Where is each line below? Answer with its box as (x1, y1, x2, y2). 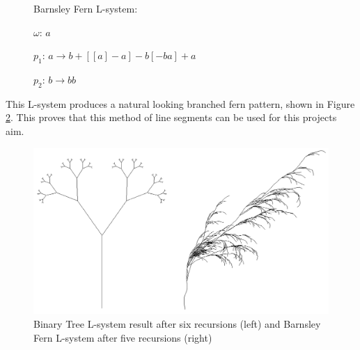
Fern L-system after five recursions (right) (33, 330, 212, 344)
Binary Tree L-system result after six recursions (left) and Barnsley (33, 317, 321, 331)
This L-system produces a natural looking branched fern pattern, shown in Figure (6, 96, 355, 111)
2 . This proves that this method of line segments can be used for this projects (6, 110, 337, 125)
